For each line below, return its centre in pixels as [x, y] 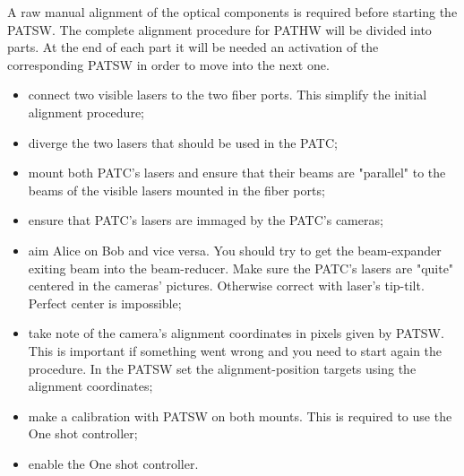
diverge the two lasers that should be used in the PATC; [183, 142]
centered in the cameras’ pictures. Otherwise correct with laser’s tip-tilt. [226, 286]
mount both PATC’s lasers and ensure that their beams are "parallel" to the [237, 173]
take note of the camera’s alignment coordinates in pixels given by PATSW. [236, 333]
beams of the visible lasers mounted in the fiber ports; [176, 190]
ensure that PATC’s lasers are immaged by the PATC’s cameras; [206, 220]
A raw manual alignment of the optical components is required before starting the [232, 12]
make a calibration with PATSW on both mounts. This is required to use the [240, 415]
